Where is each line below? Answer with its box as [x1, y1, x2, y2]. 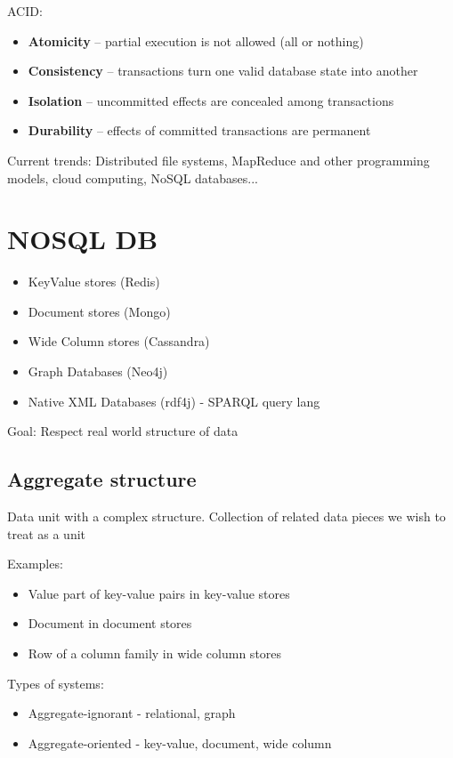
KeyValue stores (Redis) [28, 272, 160, 291]
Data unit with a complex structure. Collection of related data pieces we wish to [7, 507, 446, 526]
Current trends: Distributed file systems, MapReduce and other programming [7, 150, 430, 169]
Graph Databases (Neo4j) [28, 362, 168, 381]
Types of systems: [7, 673, 104, 692]
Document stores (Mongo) [28, 302, 171, 320]
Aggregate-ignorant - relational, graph [28, 704, 236, 722]
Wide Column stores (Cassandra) [28, 332, 210, 351]
